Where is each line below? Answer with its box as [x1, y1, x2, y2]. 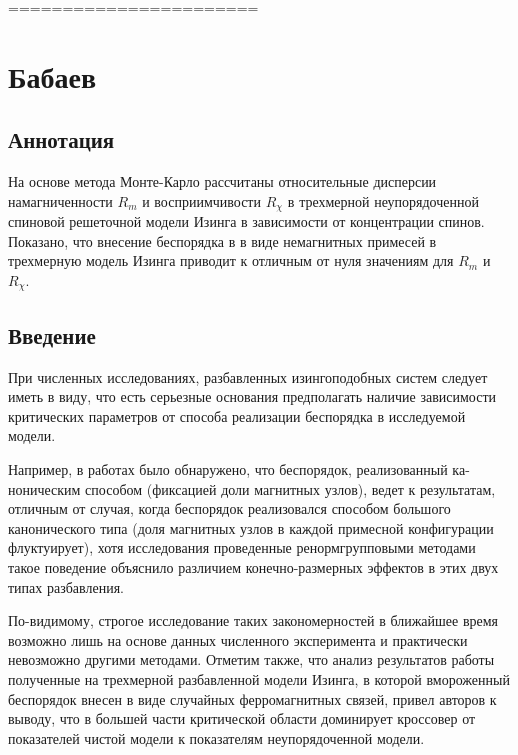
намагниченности [8, 190, 113, 211]
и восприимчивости [142, 190, 261, 211]
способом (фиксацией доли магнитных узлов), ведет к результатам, [85, 478, 496, 499]
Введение [8, 319, 96, 350]
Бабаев [8, 55, 97, 96]
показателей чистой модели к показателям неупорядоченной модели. [8, 727, 425, 748]
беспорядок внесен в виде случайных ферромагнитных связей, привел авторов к [8, 688, 497, 709]
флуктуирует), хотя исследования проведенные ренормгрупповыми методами [8, 537, 476, 558]
